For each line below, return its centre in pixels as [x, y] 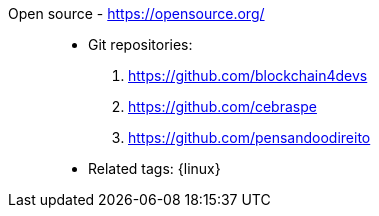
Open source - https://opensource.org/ [136, 13]
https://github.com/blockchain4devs [248, 75]
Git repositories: [140, 44]
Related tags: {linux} [154, 168]
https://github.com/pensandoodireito [249, 137]
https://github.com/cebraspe [222, 106]
